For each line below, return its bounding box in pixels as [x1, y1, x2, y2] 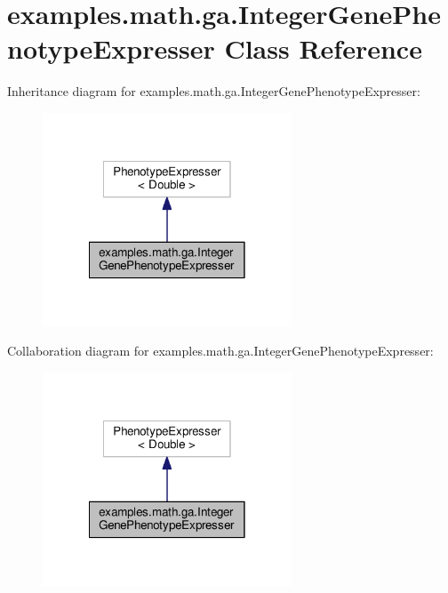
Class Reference [224, 30, 422, 67]
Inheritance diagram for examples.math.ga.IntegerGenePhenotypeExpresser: [7, 82, 420, 100]
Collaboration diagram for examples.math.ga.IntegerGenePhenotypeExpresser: [7, 341, 434, 360]
